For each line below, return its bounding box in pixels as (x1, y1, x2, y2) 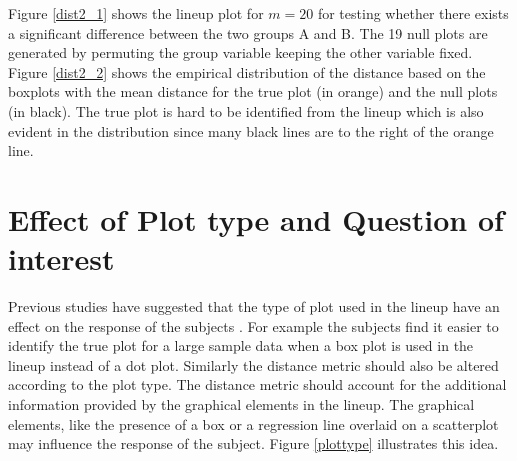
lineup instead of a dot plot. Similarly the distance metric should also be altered (8, 354, 499, 375)
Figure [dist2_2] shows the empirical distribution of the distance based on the (8, 61, 486, 82)
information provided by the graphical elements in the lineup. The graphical (8, 394, 475, 415)
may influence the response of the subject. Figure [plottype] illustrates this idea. (8, 433, 499, 454)
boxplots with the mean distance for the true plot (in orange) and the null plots (8, 81, 498, 102)
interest (8, 238, 115, 279)
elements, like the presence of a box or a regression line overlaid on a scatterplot (8, 413, 499, 434)
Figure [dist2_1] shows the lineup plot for (8, 3, 264, 23)
